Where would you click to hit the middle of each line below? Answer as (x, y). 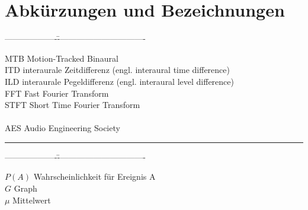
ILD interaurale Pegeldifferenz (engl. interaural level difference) (119, 81)
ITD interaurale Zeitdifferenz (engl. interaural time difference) (117, 70)
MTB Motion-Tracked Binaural (62, 58)
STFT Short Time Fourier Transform (73, 105)
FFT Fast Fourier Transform (57, 93)
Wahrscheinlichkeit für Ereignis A (94, 176)
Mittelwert (32, 200)
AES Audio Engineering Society (62, 128)
